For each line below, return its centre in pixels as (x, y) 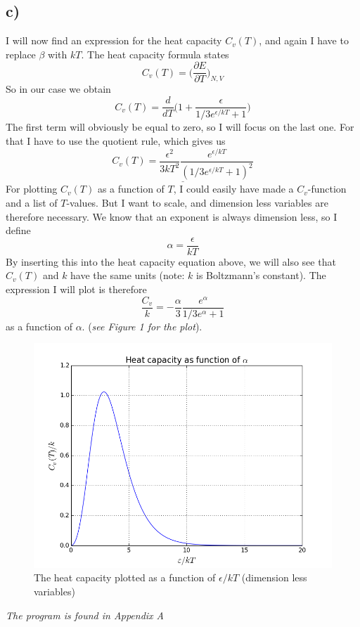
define (18, 230)
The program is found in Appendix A (85, 615)
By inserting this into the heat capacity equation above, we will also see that (171, 261)
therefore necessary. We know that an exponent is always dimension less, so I (172, 216)
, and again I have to (304, 40)
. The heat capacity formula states (155, 54)
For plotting (32, 189)
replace (21, 54)
